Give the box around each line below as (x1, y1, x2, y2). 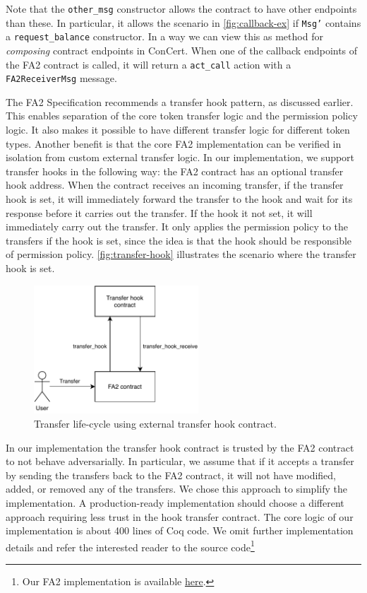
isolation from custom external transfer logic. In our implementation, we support (6, 150, 355, 165)
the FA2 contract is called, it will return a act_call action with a (6, 57, 291, 71)
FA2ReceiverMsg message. (6, 71, 117, 86)
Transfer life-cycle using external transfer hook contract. (34, 416, 277, 430)
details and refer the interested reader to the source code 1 (6, 537, 255, 554)
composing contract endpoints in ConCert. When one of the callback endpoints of (6, 42, 358, 57)
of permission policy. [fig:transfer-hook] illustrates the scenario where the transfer (6, 247, 356, 262)
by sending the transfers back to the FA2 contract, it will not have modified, (6, 467, 336, 482)
